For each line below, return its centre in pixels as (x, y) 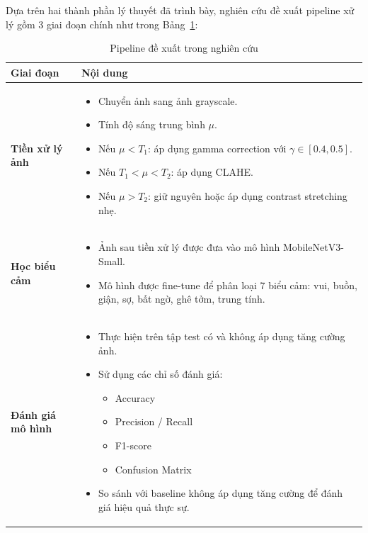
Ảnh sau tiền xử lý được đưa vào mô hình (189, 247)
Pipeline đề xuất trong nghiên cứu (184, 48)
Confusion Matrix (153, 469)
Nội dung (105, 72)
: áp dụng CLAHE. (212, 172)
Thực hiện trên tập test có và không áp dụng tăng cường (222, 336)
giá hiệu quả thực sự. (144, 506)
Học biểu (33, 266)
